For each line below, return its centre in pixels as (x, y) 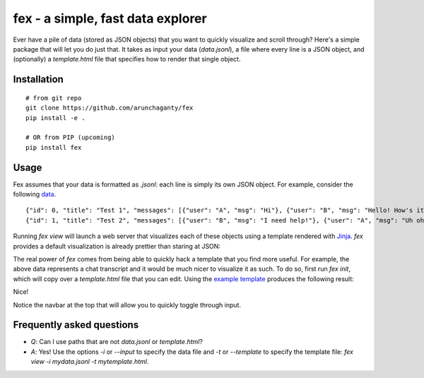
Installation (38, 79)
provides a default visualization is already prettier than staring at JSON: (117, 246)
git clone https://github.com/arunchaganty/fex (110, 108)
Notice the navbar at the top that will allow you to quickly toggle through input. (127, 305)
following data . (35, 194)
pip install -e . (55, 118)
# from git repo (54, 98)
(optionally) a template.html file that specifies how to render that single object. (127, 59)
